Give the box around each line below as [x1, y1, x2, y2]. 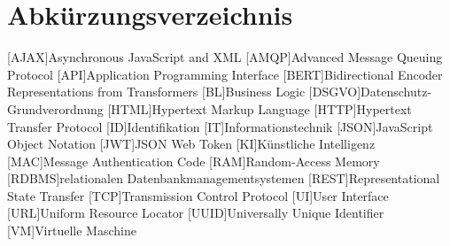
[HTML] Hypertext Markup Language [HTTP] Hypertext [107, 99, 412, 118]
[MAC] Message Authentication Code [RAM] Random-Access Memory [7, 151, 380, 170]
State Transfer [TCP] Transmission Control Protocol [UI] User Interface [7, 186, 389, 204]
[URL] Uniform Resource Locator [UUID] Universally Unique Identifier [7, 204, 384, 222]
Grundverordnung [7, 99, 104, 118]
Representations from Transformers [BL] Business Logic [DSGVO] [7, 82, 361, 101]
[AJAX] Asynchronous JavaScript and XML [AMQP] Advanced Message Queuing [7, 48, 443, 66]
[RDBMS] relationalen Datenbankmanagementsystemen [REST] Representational [7, 169, 440, 188]
